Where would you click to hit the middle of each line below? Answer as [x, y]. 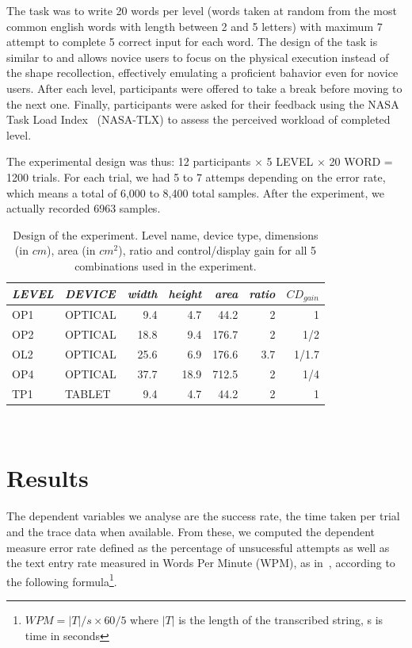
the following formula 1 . [62, 580]
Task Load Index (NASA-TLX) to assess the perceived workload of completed [198, 119]
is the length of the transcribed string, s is [281, 620]
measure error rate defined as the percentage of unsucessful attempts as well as [198, 547]
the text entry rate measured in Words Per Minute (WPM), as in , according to [201, 563]
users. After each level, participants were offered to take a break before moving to [204, 88]
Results [48, 478]
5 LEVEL [290, 161]
